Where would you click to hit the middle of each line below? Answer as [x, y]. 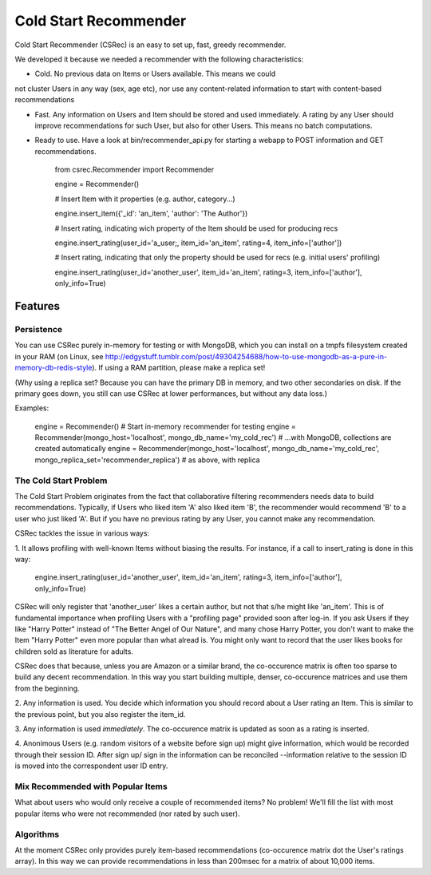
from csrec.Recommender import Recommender [134, 170]
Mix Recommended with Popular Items [91, 786]
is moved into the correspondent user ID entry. [91, 766]
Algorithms [37, 834]
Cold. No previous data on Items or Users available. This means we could [155, 74]
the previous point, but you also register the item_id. [100, 714]
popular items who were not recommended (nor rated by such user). [127, 814]
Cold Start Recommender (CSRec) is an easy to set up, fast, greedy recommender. [150, 45]
